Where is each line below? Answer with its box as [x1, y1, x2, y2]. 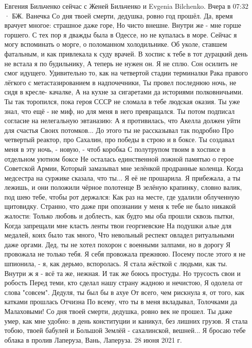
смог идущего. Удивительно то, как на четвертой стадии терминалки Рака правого [4, 68, 248, 78]
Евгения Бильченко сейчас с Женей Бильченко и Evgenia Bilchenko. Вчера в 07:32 [4, 1, 249, 11]
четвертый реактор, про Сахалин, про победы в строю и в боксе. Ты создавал [4, 134, 235, 145]
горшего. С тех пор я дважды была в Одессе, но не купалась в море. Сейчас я [4, 29, 237, 39]
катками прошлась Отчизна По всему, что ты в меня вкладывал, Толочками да [4, 296, 237, 307]
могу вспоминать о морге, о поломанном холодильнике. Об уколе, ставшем [4, 39, 227, 49]
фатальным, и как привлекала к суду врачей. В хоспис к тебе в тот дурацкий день [4, 48, 248, 58]
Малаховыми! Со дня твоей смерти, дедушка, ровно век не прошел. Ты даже [4, 306, 233, 316]
